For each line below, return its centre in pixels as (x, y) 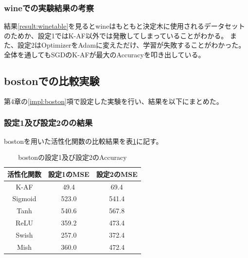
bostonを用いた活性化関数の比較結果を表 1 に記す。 (83, 141)
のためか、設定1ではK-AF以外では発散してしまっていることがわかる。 (116, 35)
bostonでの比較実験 (52, 80)
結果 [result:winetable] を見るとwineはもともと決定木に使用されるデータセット (124, 26)
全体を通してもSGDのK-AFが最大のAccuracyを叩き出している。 (105, 54)
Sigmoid (24, 198)
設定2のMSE (117, 174)
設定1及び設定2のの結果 (48, 123)
